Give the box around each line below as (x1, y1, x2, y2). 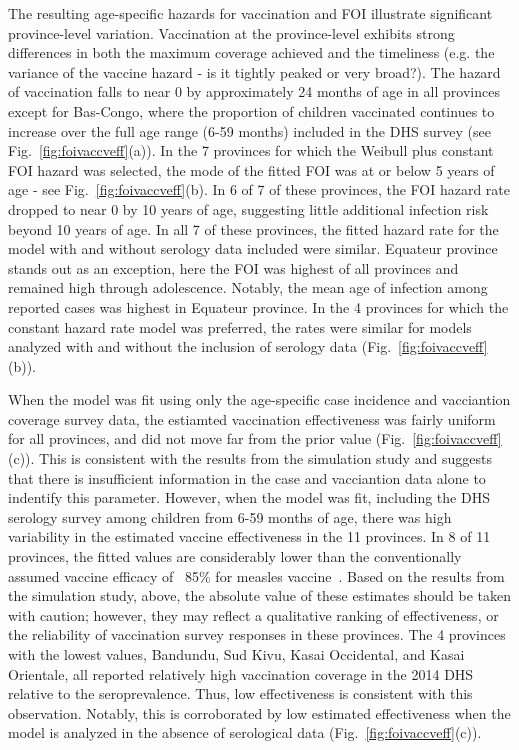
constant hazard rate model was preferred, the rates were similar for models (8, 316, 472, 337)
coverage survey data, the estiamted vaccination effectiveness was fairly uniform (8, 408, 496, 429)
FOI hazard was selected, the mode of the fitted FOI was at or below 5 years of (8, 159, 495, 180)
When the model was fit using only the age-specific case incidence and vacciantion (8, 389, 511, 410)
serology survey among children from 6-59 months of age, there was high (8, 506, 452, 527)
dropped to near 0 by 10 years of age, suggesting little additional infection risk (8, 198, 489, 219)
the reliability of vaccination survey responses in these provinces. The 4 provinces (8, 624, 506, 645)
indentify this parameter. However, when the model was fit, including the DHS (8, 487, 490, 508)
